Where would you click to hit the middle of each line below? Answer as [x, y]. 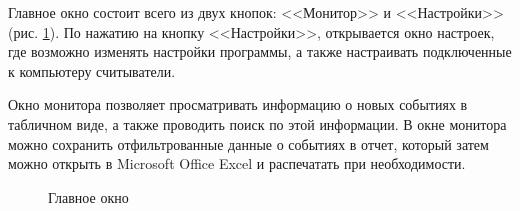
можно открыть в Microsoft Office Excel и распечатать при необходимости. [237, 163]
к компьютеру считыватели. [92, 70]
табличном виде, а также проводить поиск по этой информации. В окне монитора [257, 123]
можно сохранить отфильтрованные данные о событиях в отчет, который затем [248, 143]
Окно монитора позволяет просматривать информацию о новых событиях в [238, 104]
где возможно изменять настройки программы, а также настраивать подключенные [260, 51]
